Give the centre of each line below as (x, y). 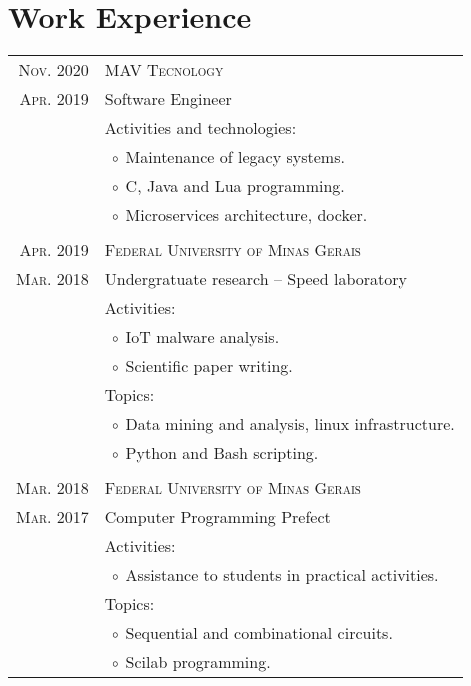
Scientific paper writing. (209, 366)
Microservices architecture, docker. (246, 215)
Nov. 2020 (53, 70)
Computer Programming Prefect (217, 517)
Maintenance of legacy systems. (235, 157)
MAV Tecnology (164, 70)
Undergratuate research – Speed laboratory (255, 279)
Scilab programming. (198, 662)
